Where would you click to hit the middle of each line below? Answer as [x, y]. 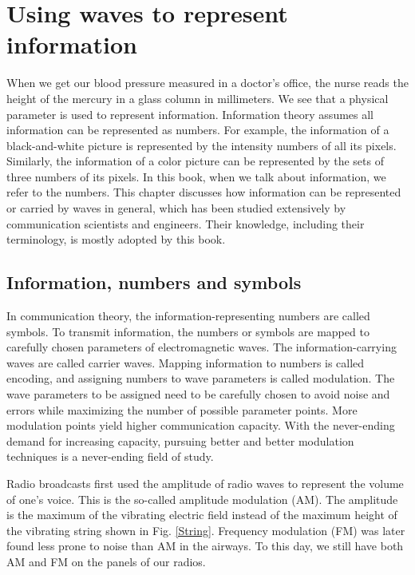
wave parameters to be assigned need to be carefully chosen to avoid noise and [198, 394]
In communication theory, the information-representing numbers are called [188, 316]
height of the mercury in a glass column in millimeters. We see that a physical [198, 98]
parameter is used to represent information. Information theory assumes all [190, 114]
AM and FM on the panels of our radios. [106, 561]
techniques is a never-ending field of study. [110, 456]
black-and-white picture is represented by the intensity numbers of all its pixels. [202, 145]
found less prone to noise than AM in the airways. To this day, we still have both [205, 546]
